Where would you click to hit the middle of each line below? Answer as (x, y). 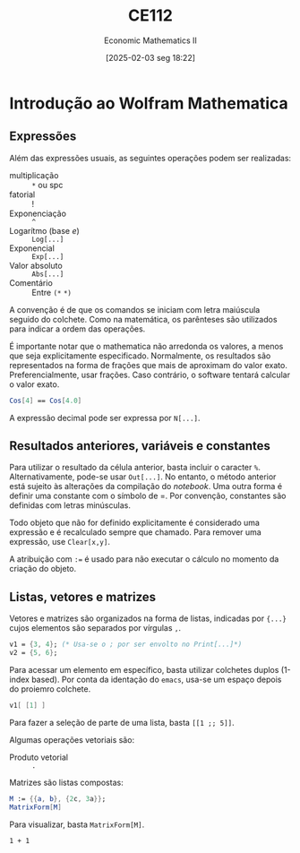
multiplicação (34, 175)
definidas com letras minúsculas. (70, 505)
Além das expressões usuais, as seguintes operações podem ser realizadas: (150, 158)
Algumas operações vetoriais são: (72, 739)
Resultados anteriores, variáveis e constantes (140, 446)
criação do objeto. (43, 569)
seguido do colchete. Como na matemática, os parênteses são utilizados (143, 319)
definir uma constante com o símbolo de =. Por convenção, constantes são (148, 496)
